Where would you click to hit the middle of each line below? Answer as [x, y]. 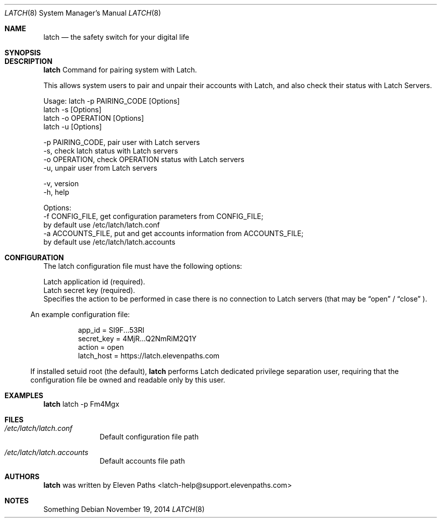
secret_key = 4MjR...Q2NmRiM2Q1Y [137, 339]
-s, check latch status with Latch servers [111, 151]
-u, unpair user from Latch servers [100, 168]
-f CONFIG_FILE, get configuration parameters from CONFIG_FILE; [153, 216]
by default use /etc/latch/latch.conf [102, 225]
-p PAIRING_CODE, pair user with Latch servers [122, 142]
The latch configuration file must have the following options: [143, 266]
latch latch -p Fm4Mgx [81, 404]
